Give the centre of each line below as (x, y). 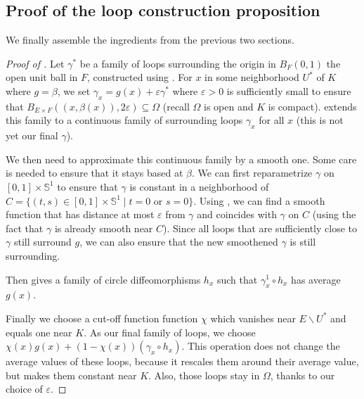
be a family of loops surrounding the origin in (178, 63)
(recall (176, 106)
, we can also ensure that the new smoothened (179, 242)
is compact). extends (312, 106)
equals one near (39, 332)
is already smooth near (104, 228)
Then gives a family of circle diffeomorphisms (103, 279)
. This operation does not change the (261, 346)
